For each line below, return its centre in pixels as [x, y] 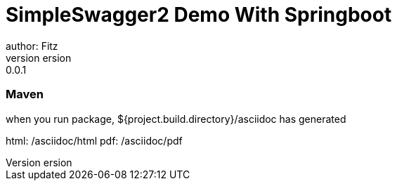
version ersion [39, 58]
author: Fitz [32, 46]
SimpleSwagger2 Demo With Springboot [199, 15]
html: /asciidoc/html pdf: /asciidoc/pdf [94, 140]
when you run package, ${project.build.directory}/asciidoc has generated [176, 119]
